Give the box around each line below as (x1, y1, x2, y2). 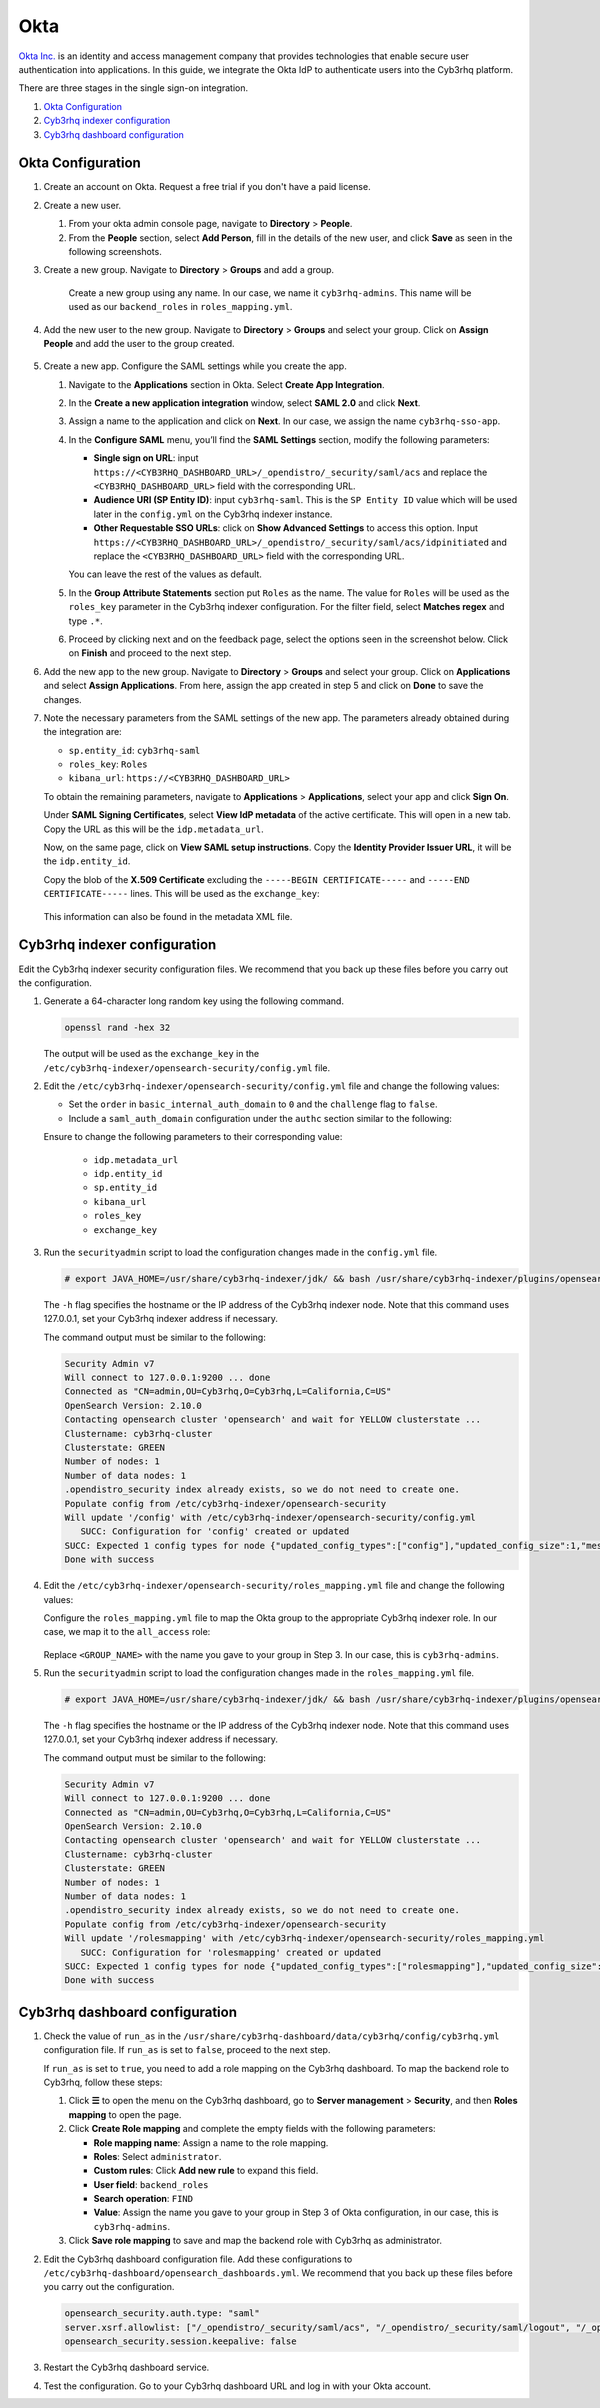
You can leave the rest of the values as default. (68, 568, 262, 580)
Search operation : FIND (93, 2193, 194, 2205)
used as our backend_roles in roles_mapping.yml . (68, 301, 293, 313)
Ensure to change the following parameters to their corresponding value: (43, 1131, 343, 1143)
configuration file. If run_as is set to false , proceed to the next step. (43, 2044, 331, 2056)
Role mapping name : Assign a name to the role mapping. (93, 2136, 329, 2149)
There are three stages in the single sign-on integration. (18, 82, 249, 94)
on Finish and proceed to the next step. (68, 647, 232, 659)
